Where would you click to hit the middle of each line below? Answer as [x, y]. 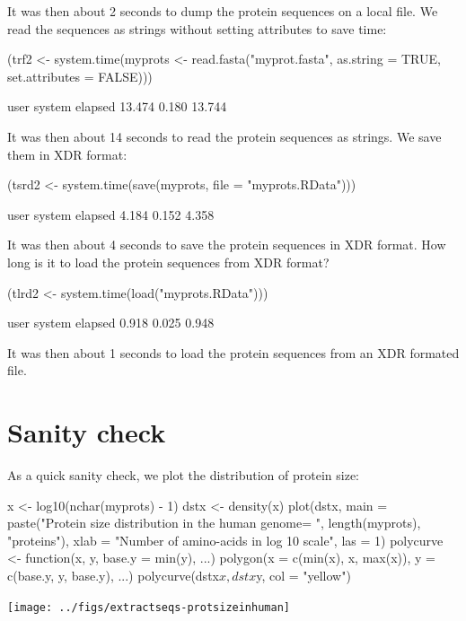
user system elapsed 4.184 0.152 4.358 [111, 214]
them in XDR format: [67, 154]
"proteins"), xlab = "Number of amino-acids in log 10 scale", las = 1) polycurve [225, 540]
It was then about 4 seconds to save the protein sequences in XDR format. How [227, 245]
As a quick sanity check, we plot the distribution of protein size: [183, 475]
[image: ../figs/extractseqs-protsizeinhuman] [149, 607]
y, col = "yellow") [303, 575]
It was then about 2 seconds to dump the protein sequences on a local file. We [223, 11]
